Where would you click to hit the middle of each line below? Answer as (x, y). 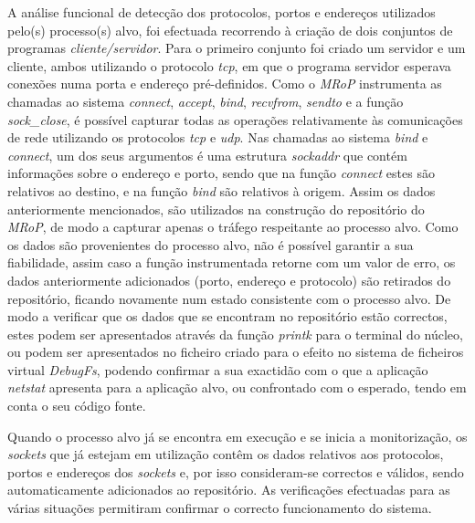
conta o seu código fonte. (77, 406)
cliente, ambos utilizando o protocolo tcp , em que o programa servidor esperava (229, 65)
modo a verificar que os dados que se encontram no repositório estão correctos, (227, 316)
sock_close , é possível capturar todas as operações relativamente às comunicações (235, 119)
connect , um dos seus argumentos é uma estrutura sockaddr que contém (207, 155)
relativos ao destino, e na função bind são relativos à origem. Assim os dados (222, 190)
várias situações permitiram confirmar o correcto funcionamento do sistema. (220, 508)
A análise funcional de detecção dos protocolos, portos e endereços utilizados (222, 12)
